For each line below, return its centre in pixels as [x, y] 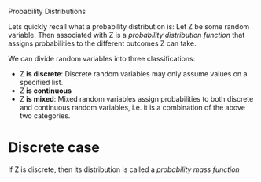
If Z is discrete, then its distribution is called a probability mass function [124, 169]
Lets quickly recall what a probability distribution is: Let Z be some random [129, 26]
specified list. [41, 82]
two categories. [45, 116]
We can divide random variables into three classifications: [102, 59]
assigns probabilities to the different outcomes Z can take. [102, 43]
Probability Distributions [47, 11]
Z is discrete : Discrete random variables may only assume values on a [133, 74]
